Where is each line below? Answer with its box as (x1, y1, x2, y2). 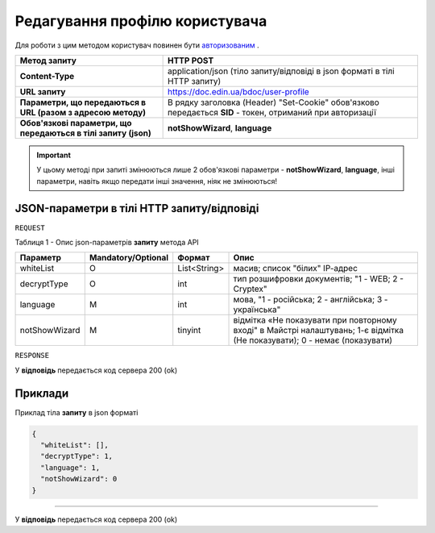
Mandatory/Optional (89, 252, 169, 264)
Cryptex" (233, 283, 267, 294)
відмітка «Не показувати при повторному (233, 314, 398, 326)
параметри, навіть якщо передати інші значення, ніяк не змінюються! (36, 176, 278, 185)
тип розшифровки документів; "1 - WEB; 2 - (233, 273, 404, 285)
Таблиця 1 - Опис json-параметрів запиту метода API (14, 238, 199, 248)
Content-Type (19, 70, 75, 81)
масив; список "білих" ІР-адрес (233, 263, 358, 274)
